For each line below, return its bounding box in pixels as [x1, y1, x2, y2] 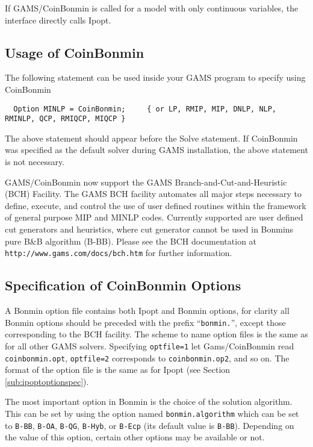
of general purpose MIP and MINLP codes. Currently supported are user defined [5, 211, 303, 223]
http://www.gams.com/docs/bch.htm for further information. [5, 246, 232, 259]
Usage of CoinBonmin [5, 43, 144, 61]
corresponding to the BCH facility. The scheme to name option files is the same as [5, 328, 308, 340]
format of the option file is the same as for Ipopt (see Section [5, 363, 231, 376]
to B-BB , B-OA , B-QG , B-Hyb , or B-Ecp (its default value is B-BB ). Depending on [5, 419, 294, 431]
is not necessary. [5, 155, 65, 168]
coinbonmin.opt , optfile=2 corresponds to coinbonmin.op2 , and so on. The [5, 351, 290, 364]
